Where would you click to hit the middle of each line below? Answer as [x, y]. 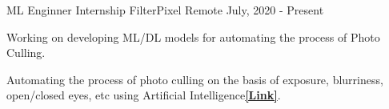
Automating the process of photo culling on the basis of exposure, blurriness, [195, 79]
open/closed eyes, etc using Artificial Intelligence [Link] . [144, 95]
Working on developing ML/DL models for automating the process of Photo [193, 36]
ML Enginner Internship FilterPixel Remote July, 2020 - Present [165, 10]
